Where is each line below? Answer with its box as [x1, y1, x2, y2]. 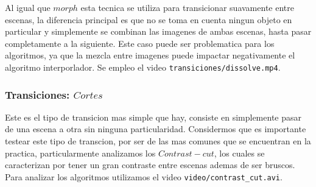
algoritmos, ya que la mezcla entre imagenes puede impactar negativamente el [5, 49, 295, 62]
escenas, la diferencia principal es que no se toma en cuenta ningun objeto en [5, 13, 292, 26]
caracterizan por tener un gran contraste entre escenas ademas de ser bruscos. [5, 158, 295, 171]
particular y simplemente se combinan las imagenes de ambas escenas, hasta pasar [5, 25, 312, 38]
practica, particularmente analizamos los [5, 146, 156, 159]
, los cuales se [214, 146, 265, 159]
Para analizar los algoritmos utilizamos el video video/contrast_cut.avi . [5, 170, 283, 183]
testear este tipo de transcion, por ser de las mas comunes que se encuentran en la [5, 135, 311, 147]
